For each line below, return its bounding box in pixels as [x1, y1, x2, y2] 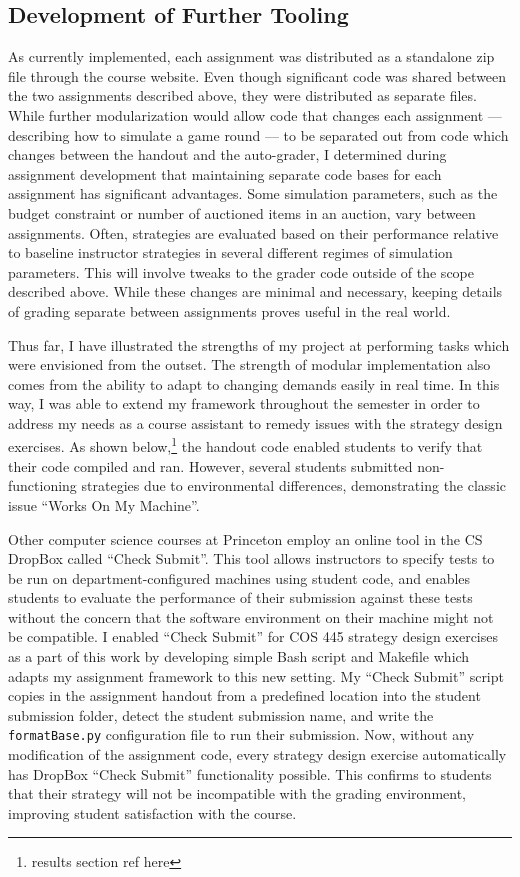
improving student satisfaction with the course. [8, 802, 297, 823]
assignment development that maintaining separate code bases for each [8, 163, 442, 184]
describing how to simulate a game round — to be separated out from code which [8, 124, 509, 145]
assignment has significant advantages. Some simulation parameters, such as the [8, 183, 498, 204]
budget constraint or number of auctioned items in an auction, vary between [8, 202, 476, 223]
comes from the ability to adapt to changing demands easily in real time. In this [8, 373, 500, 394]
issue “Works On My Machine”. [8, 494, 200, 515]
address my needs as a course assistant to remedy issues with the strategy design [8, 412, 503, 433]
